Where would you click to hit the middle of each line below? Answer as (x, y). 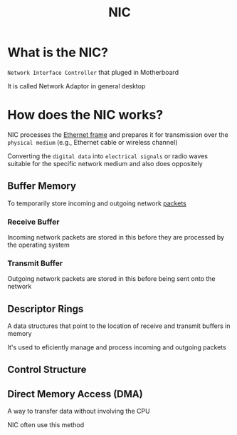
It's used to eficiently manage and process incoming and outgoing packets (117, 347)
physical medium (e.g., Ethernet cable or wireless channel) (93, 142)
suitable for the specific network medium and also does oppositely (105, 163)
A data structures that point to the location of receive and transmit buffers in (119, 326)
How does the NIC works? (85, 115)
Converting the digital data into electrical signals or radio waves (108, 156)
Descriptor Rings (46, 308)
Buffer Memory (42, 186)
